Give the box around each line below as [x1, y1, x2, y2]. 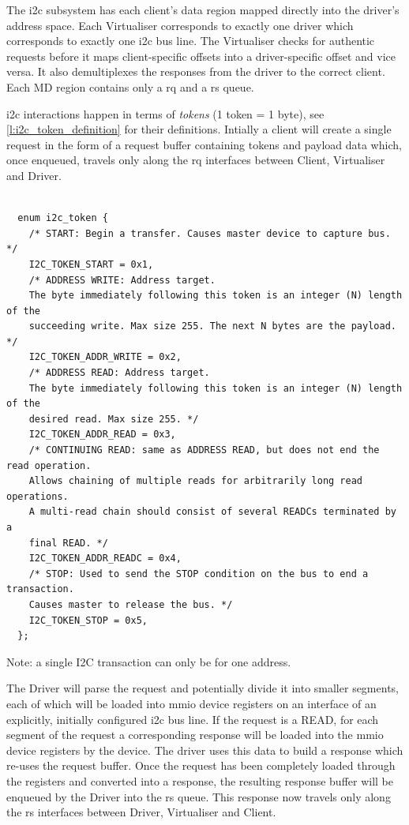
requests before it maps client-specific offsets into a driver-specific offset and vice [6, 47, 396, 64]
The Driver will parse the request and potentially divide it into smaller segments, [6, 680, 399, 696]
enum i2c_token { [17, 212, 108, 224]
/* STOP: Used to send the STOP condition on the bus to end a [28, 568, 369, 579]
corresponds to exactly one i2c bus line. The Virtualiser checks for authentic [6, 32, 375, 49]
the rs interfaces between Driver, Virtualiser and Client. [6, 804, 276, 820]
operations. [6, 490, 69, 502]
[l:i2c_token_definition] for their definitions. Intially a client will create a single [6, 121, 392, 137]
